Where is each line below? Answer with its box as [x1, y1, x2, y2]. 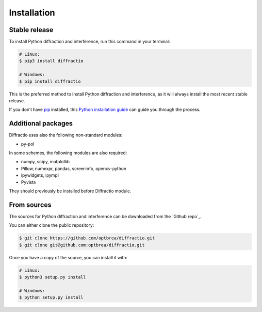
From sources [9, 201, 52, 209]
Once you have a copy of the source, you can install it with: [9, 254, 128, 260]
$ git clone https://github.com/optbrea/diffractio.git [19, 235, 155, 241]
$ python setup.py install [19, 295, 83, 300]
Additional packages [9, 119, 73, 128]
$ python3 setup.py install [19, 274, 86, 280]
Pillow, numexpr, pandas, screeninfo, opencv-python [21, 165, 127, 172]
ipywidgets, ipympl [21, 172, 59, 178]
